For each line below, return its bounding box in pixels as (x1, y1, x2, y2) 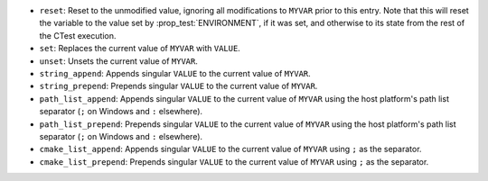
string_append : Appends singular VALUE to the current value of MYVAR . (39, 68, 311, 78)
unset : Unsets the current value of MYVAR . (39, 55, 198, 67)
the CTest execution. (39, 30, 117, 41)
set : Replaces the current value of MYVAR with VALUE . (39, 43, 241, 54)
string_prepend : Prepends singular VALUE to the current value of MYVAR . (39, 81, 318, 92)
